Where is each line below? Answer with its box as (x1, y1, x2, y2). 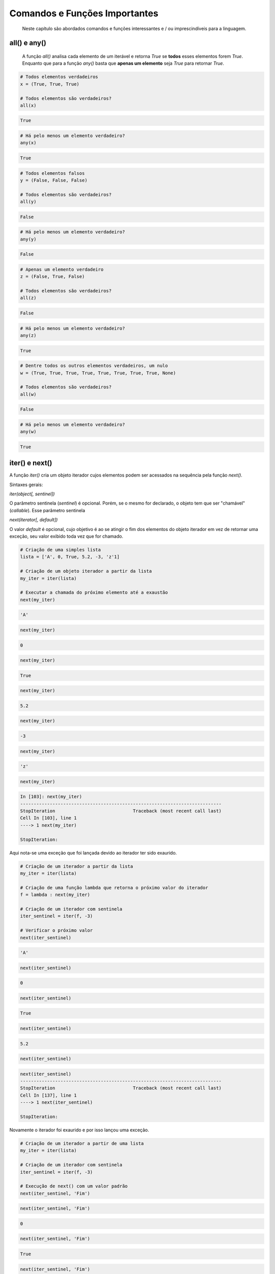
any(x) (20, 140, 37, 146)
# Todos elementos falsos (20, 170, 85, 176)
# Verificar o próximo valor (20, 927, 93, 934)
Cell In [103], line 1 (20, 815, 77, 821)
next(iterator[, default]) (9, 517, 58, 523)
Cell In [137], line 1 (20, 1092, 77, 1098)
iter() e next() (9, 459, 52, 467)
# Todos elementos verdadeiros (20, 74, 99, 80)
